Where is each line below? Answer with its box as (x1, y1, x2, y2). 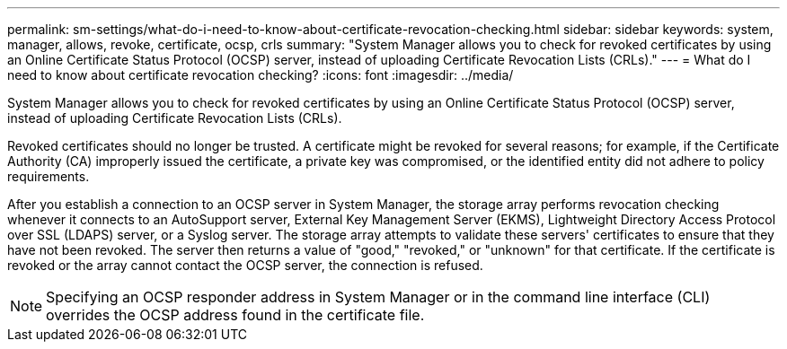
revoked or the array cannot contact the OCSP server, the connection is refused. (7, 257, 483, 273)
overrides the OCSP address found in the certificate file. (46, 306, 425, 324)
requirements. (7, 169, 90, 184)
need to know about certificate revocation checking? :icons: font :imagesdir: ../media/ (7, 67, 514, 83)
